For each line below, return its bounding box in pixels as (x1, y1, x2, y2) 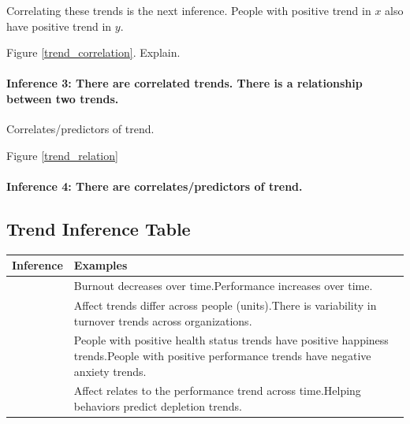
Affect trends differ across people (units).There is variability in (73, 296, 377, 313)
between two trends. (6, 90, 119, 106)
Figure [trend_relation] (6, 147, 118, 163)
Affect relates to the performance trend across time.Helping (73, 382, 361, 399)
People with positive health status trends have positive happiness (73, 332, 389, 348)
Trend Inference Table (6, 216, 191, 240)
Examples (73, 257, 128, 273)
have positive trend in (6, 17, 112, 34)
